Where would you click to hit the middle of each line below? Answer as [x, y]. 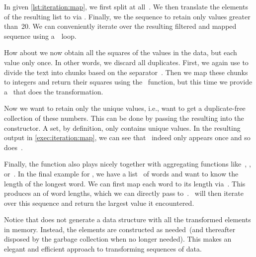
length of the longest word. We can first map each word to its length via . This [125, 183]
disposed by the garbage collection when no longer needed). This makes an [118, 239]
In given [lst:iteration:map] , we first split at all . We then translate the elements [126, 6]
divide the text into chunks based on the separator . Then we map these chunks [126, 72]
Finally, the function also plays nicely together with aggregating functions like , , [128, 164]
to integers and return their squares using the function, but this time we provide [128, 82]
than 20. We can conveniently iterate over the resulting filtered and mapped [120, 26]
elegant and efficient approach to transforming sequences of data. [103, 249]
